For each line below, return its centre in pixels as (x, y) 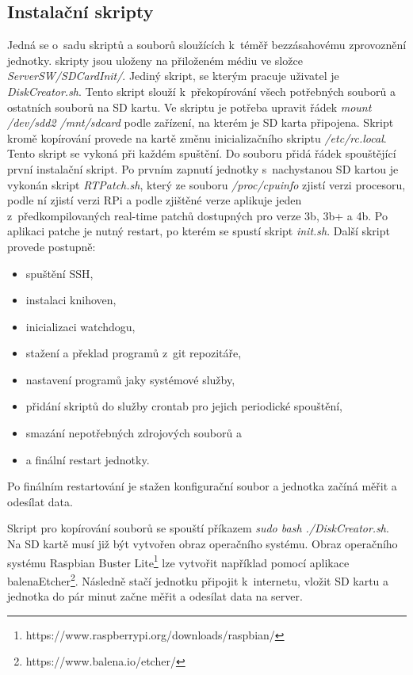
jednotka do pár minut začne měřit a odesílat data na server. (155, 596)
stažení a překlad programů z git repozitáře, (134, 353)
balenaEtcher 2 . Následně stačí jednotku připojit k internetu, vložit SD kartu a (198, 579)
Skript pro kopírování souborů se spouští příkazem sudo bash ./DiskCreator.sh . (198, 528)
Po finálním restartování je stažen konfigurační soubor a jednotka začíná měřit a (202, 486)
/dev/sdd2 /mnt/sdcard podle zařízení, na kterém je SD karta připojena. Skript (201, 122)
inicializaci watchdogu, (80, 326)
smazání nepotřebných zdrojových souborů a (134, 433)
